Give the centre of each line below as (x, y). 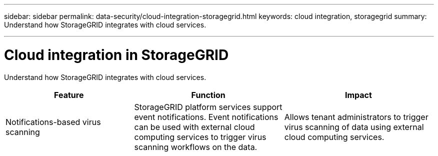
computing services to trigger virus (200, 137)
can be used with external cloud (194, 127)
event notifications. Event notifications (206, 117)
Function (208, 95)
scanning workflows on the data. (196, 147)
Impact (358, 95)
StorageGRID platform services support (208, 107)
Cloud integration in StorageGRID (116, 55)
